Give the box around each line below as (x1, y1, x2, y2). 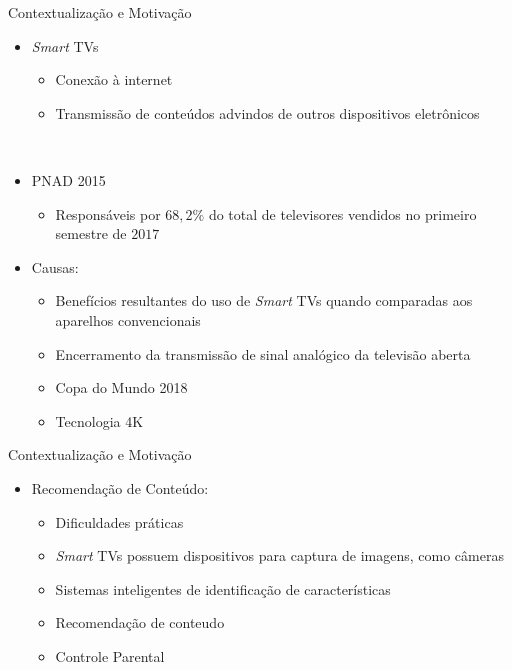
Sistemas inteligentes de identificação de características (55, 578, 391, 599)
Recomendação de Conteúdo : (31, 477, 209, 498)
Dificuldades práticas (55, 511, 184, 532)
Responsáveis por (55, 203, 161, 224)
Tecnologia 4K (55, 410, 144, 431)
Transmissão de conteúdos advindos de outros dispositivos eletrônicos (55, 102, 480, 123)
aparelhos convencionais (55, 309, 201, 330)
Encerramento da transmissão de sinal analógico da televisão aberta (55, 343, 471, 364)
